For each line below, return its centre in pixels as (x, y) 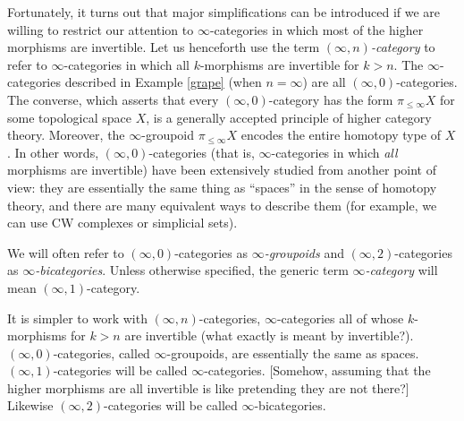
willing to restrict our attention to (101, 29)
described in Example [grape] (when (163, 82)
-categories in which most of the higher (316, 29)
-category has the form (331, 99)
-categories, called (101, 352)
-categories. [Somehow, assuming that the (317, 370)
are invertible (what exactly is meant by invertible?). (269, 335)
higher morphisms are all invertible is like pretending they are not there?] (208, 387)
